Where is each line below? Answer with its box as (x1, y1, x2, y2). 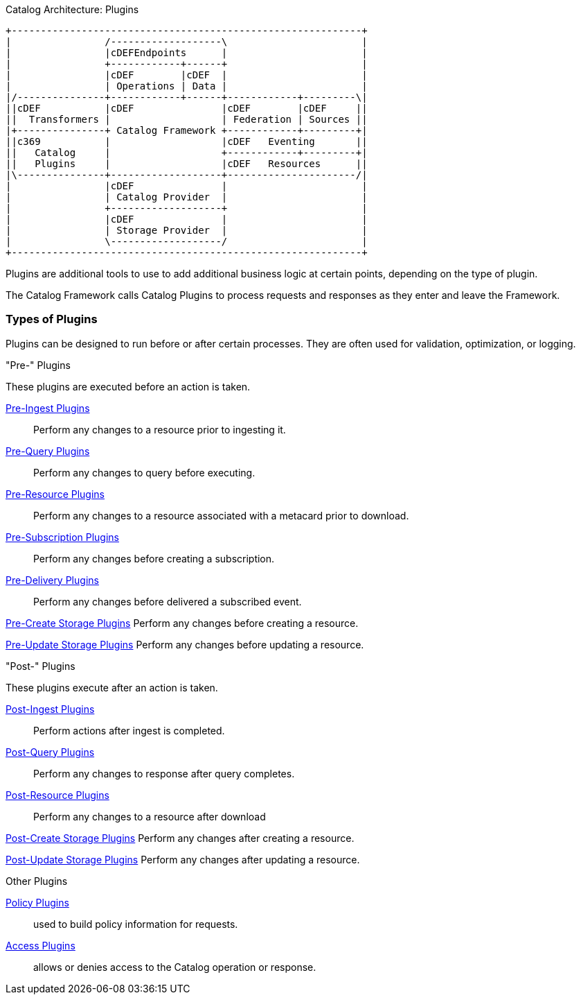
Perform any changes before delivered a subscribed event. (33, 595, 302, 607)
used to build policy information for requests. (33, 917, 238, 930)
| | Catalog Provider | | (6, 191, 368, 202)
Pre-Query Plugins (6, 445, 90, 457)
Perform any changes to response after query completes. (33, 767, 295, 779)
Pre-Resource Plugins (6, 488, 105, 500)
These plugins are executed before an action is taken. (6, 380, 251, 393)
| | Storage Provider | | (6, 225, 368, 236)
